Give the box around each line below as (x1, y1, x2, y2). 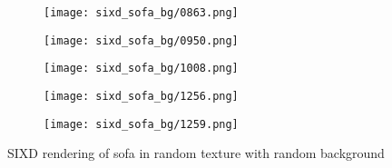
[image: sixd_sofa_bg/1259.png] (44, 117, 239, 131)
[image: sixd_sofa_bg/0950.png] (44, 34, 239, 47)
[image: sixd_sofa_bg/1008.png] (44, 62, 239, 75)
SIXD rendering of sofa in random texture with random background (7, 143, 385, 163)
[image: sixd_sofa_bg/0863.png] (44, 6, 239, 19)
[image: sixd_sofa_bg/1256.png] (44, 89, 239, 103)
